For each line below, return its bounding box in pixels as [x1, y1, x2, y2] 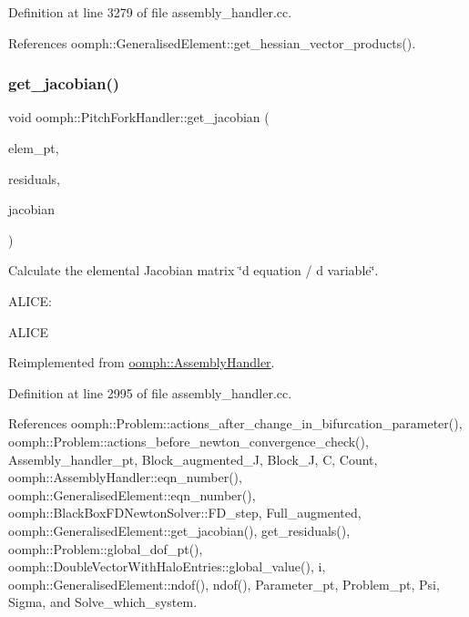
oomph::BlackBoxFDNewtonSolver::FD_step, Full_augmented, [8, 503, 362, 522]
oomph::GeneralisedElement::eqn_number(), [8, 485, 256, 504]
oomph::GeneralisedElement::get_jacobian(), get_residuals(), [8, 520, 351, 540]
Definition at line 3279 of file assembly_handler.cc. [8, 3, 292, 21]
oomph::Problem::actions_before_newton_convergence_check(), [8, 431, 369, 450]
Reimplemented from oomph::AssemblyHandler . [8, 353, 275, 372]
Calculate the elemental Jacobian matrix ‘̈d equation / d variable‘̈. [8, 261, 379, 280]
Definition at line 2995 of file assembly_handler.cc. [8, 383, 292, 402]
